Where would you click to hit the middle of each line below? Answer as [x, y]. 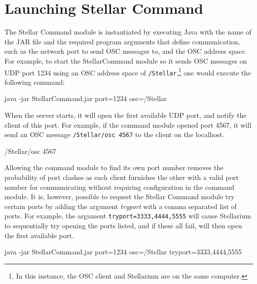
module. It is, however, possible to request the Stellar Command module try [120, 196]
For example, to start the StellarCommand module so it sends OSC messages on [126, 60]
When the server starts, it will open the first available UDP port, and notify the [126, 115]
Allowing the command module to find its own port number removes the [114, 167]
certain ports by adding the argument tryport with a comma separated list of [121, 206]
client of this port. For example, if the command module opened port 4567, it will [128, 124]
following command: [35, 82]
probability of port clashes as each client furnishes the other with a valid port [122, 177]
